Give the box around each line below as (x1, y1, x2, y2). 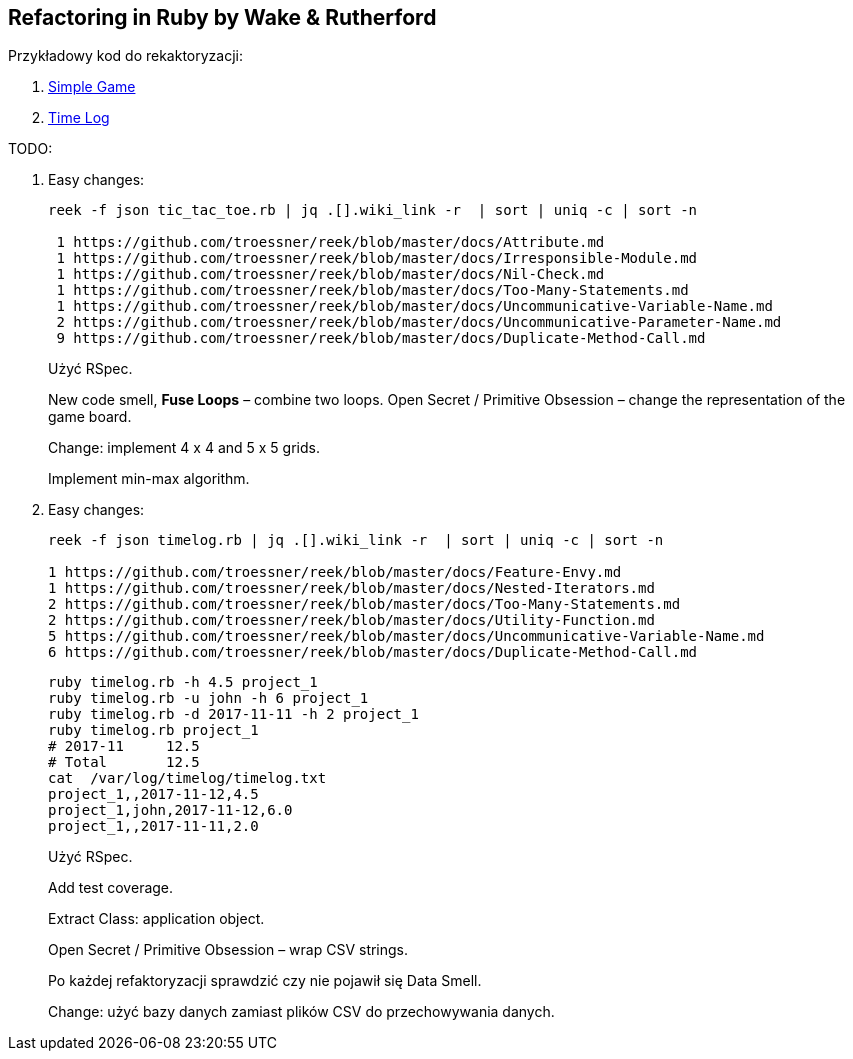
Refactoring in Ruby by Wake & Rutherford (8, 5, 437, 30)
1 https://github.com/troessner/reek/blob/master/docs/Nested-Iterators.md (48, 580, 655, 597)
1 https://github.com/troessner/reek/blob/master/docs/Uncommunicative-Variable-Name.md (56, 298, 773, 315)
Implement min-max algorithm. (48, 470, 250, 488)
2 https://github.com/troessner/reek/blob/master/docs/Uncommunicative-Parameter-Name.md (56, 314, 782, 331)
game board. (48, 408, 132, 426)
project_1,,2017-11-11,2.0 (48, 818, 259, 835)
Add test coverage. (48, 879, 174, 897)
